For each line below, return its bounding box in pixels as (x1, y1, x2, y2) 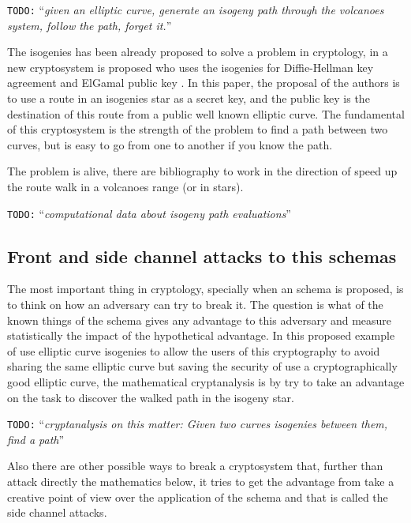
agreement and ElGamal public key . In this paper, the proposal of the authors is (7, 74, 400, 91)
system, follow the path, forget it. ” (7, 17, 172, 33)
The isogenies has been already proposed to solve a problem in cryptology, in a (7, 43, 388, 60)
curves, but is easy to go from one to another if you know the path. (7, 136, 333, 152)
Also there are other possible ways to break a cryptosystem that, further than (7, 457, 383, 474)
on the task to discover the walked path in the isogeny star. (7, 389, 294, 405)
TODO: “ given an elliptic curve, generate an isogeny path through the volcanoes (7, 2, 384, 17)
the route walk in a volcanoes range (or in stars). (7, 179, 244, 194)
